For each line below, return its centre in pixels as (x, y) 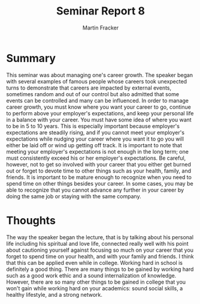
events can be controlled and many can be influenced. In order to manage (97, 100)
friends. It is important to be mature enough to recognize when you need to (99, 177)
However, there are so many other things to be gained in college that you (96, 282)
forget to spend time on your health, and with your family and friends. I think (100, 256)
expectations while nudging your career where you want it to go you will (95, 139)
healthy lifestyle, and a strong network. (54, 294)
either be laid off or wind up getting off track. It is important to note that (94, 145)
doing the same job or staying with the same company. (74, 196)
